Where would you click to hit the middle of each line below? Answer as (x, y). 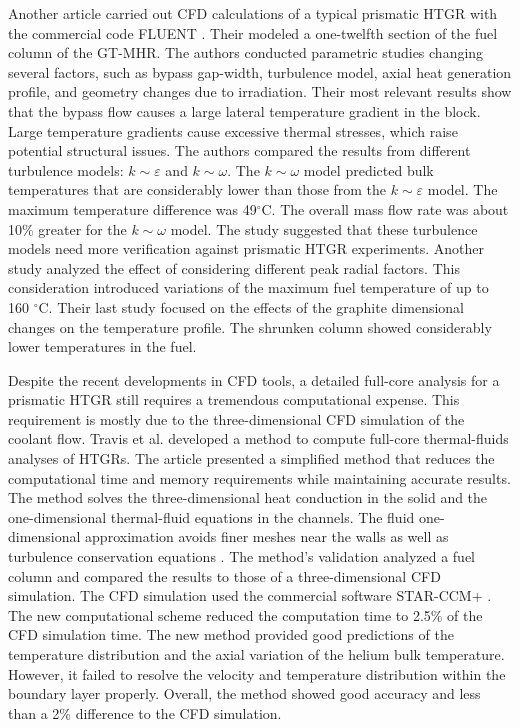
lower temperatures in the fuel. (102, 346)
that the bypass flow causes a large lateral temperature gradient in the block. (244, 110)
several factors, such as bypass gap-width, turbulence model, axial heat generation (260, 71)
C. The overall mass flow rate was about (385, 208)
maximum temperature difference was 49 (132, 208)
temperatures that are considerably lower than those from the (197, 189)
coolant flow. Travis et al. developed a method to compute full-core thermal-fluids (258, 438)
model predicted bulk (368, 169)
